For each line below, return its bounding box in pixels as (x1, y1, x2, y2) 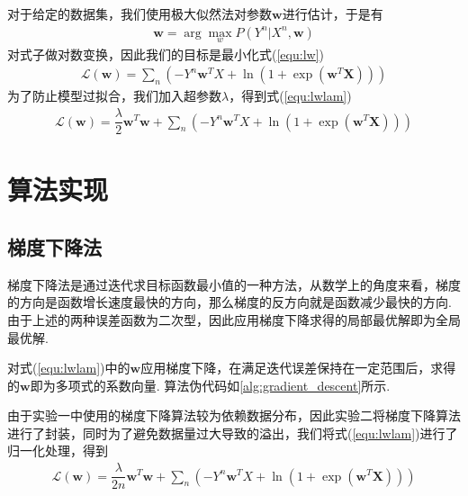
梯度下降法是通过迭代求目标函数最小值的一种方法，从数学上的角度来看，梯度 (7, 275, 461, 293)
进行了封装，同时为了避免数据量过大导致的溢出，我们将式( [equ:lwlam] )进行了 (7, 423, 458, 442)
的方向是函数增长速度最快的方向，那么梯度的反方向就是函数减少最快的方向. (7, 293, 452, 311)
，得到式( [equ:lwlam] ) (229, 86, 352, 105)
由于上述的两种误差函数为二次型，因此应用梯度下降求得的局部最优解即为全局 (7, 310, 461, 329)
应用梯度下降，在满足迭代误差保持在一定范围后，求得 (140, 358, 456, 377)
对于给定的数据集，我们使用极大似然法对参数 (7, 5, 272, 23)
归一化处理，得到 (7, 441, 108, 460)
